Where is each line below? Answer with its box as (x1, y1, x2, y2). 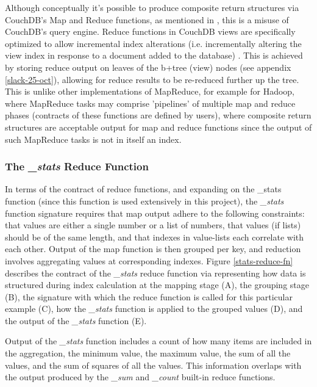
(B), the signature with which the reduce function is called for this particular (5, 290, 293, 303)
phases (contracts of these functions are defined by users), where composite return (5, 109, 312, 121)
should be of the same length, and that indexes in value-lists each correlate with (5, 230, 304, 243)
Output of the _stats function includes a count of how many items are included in (5, 335, 312, 347)
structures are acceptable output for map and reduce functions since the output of (5, 120, 312, 133)
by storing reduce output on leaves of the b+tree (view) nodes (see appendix (5, 60, 291, 73)
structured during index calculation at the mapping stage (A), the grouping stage (5, 278, 309, 291)
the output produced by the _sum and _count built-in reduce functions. (5, 371, 276, 383)
